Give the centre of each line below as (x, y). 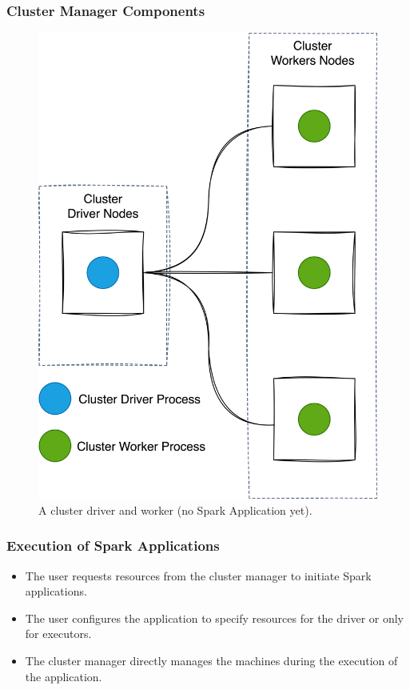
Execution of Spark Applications (113, 546)
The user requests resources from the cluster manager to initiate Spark (198, 575)
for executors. (58, 634)
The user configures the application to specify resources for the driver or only (214, 618)
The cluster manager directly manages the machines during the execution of (211, 660)
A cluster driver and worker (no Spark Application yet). (175, 509)
